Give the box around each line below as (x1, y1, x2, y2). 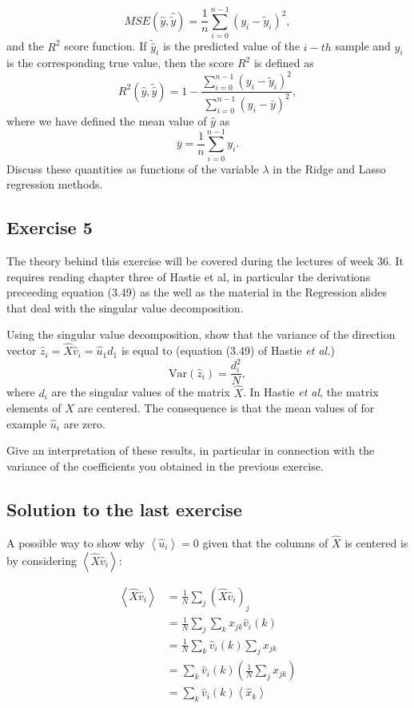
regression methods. (6, 176, 103, 193)
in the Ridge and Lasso (273, 160, 386, 177)
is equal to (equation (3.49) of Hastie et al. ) (121, 342, 335, 359)
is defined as (253, 54, 314, 71)
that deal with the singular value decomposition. (6, 299, 244, 316)
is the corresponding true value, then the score (6, 54, 234, 71)
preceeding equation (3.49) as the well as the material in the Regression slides (6, 284, 387, 300)
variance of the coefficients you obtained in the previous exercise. (6, 457, 324, 474)
